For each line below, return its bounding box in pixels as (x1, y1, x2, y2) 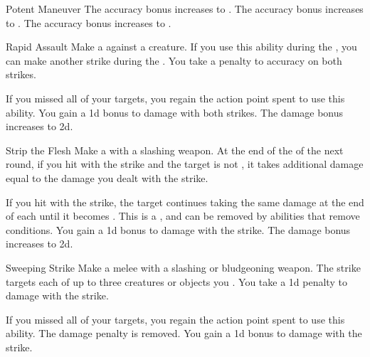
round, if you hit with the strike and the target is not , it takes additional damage (6, 156, 364, 171)
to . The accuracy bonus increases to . (6, 15, 171, 30)
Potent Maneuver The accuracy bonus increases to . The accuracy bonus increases (6, 1, 364, 16)
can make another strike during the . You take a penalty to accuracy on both (6, 53, 342, 68)
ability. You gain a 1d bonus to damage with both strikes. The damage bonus (6, 105, 344, 119)
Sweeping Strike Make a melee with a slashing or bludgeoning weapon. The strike (6, 260, 361, 275)
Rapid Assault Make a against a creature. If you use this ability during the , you (6, 39, 357, 54)
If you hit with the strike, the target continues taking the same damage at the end (6, 194, 364, 209)
